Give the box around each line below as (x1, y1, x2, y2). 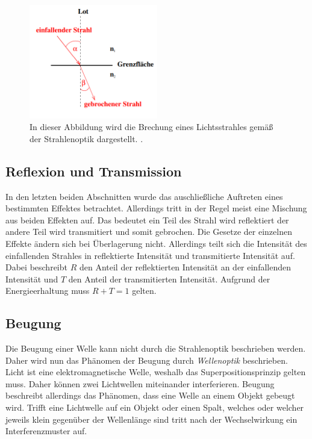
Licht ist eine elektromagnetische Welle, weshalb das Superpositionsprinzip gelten (5, 366, 306, 378)
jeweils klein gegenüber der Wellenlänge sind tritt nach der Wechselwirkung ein (5, 413, 298, 425)
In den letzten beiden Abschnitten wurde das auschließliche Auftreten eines (5, 190, 283, 202)
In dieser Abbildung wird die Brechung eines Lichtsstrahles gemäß (30, 120, 273, 133)
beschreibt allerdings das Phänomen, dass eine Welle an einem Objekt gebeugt (5, 389, 295, 402)
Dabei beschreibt (5, 261, 67, 273)
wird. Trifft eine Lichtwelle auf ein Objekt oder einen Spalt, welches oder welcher (5, 401, 304, 414)
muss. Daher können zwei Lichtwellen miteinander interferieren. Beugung (5, 377, 275, 390)
